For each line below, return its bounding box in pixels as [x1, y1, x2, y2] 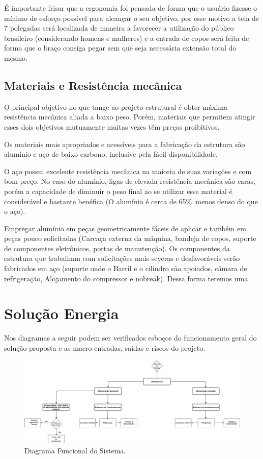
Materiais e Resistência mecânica [4, 77, 182, 93]
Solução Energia [4, 303, 119, 324]
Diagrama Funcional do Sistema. [24, 445, 126, 455]
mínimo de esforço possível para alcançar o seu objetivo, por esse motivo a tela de [4, 12, 259, 23]
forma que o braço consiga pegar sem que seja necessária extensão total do [4, 42, 237, 53]
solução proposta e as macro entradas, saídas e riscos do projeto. [4, 342, 206, 353]
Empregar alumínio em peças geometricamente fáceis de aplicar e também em [4, 223, 247, 233]
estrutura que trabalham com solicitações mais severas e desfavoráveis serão [4, 253, 240, 263]
